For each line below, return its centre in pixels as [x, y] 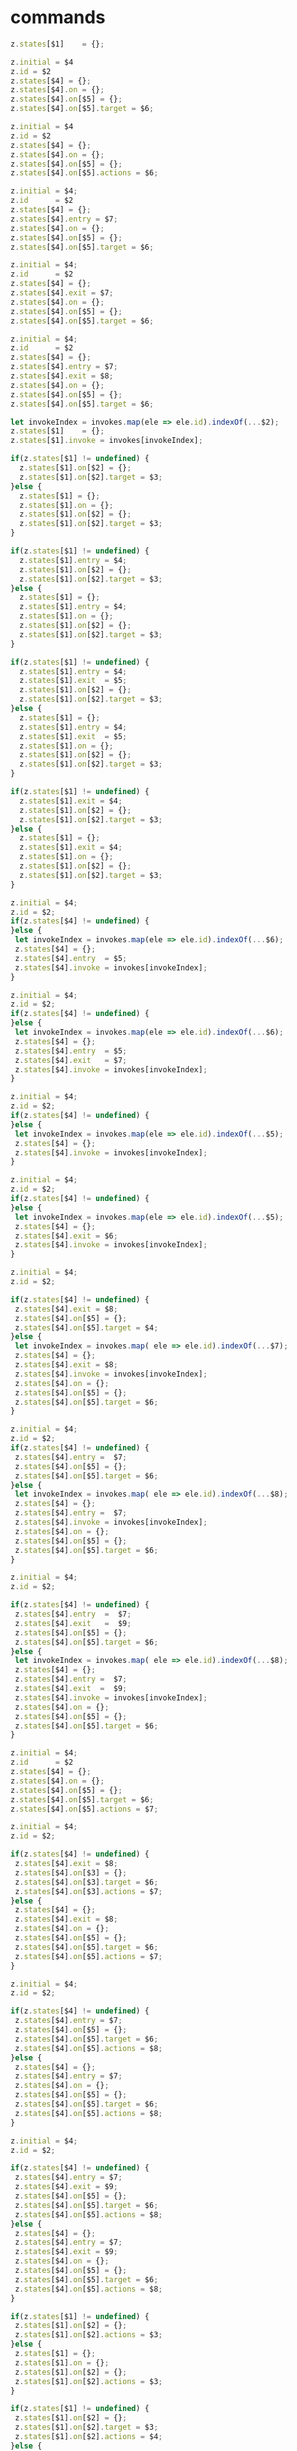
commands [58, 17]
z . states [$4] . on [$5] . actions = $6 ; [84, 173]
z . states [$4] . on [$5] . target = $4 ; [86, 1327]
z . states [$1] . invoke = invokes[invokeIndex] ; [106, 441]
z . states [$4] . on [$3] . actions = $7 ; [88, 1891]
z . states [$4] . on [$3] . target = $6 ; [86, 1882]
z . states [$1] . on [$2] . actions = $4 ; [88, 2437]
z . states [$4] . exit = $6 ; [66, 1236]
